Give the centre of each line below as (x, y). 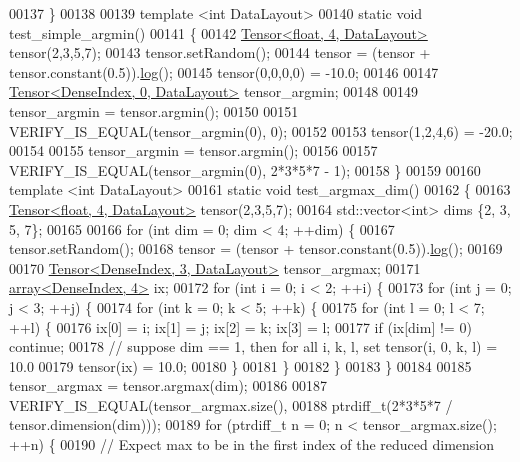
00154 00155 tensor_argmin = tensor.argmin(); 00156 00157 (193, 150)
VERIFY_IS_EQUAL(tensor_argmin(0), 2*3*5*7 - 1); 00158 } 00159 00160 (245, 169)
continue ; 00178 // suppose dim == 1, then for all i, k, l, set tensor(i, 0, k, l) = (253, 346)
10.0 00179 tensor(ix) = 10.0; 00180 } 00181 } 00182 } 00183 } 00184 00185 (240, 365)
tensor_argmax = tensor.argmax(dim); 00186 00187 (168, 385)
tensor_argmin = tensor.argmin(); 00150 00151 (154, 110)
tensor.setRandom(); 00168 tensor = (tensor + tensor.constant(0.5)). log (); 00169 (256, 248)
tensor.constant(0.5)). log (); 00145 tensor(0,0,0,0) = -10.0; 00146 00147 (224, 71)
